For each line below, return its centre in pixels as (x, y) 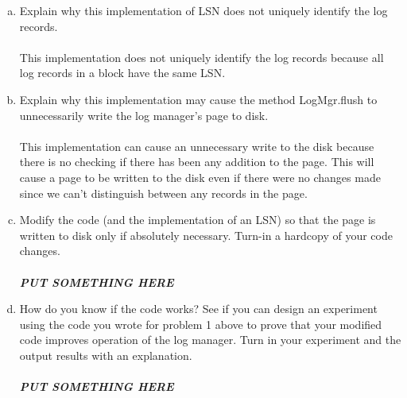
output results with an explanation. (106, 355)
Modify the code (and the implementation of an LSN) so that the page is (198, 220)
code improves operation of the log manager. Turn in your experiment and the (210, 340)
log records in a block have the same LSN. (122, 73)
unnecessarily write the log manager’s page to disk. (144, 115)
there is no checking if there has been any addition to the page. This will (197, 162)
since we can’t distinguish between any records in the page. (163, 193)
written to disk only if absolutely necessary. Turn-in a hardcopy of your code (206, 235)
